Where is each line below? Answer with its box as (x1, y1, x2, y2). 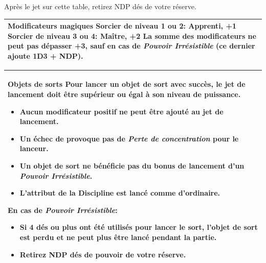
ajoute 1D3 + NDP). (8, 50, 83, 61)
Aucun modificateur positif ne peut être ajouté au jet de (19, 106, 224, 116)
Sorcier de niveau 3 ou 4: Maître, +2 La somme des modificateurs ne (8, 30, 256, 41)
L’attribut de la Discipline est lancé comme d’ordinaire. (19, 187, 220, 198)
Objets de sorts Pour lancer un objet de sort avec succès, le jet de (8, 79, 246, 89)
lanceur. (19, 143, 49, 154)
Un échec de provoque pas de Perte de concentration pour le (19, 133, 239, 144)
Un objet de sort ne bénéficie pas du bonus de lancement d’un (19, 160, 245, 171)
